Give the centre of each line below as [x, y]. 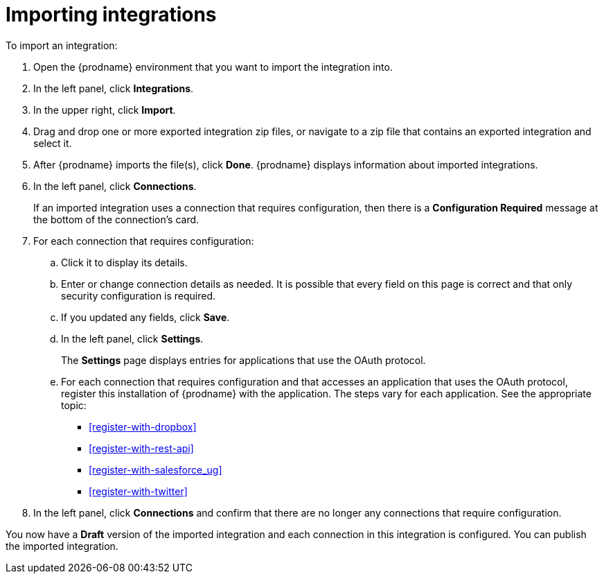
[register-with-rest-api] [141, 448]
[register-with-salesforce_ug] [156, 469]
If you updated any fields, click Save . [145, 317]
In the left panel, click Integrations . [114, 88]
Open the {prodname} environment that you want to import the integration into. [213, 67]
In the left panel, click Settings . [132, 338]
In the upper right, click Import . [105, 110]
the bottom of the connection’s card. [116, 219]
